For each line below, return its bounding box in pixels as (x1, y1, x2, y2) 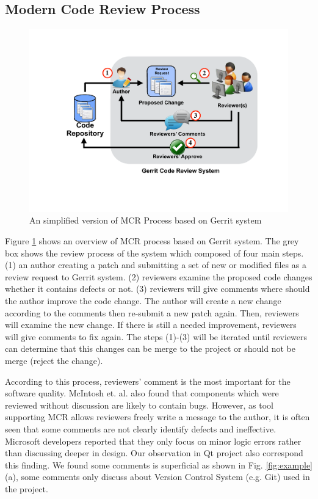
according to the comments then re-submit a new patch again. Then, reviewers (5, 306, 299, 319)
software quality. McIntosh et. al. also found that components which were (5, 387, 279, 399)
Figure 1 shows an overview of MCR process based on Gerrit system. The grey (5, 235, 299, 247)
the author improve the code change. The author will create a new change (5, 294, 281, 307)
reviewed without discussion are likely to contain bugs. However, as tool (5, 398, 273, 411)
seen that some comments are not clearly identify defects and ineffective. (5, 422, 276, 435)
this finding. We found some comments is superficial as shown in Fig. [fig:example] (5, 458, 313, 471)
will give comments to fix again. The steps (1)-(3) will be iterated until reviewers (5, 330, 308, 343)
